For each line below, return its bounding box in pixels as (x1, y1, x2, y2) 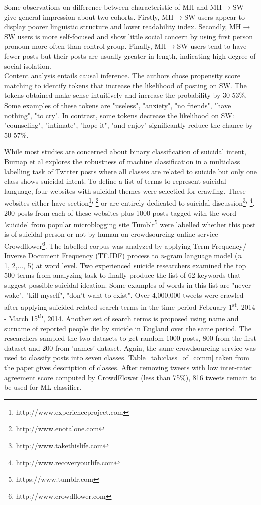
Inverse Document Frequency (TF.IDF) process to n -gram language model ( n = (4, 250, 249, 261)
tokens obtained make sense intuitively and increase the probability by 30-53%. (4, 90, 247, 100)
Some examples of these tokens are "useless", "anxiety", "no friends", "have (4, 99, 231, 110)
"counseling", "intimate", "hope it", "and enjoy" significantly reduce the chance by (4, 120, 253, 130)
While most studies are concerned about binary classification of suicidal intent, (4, 146, 246, 157)
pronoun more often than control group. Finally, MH (4, 41, 166, 51)
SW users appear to (184, 11, 245, 22)
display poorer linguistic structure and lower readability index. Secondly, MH (4, 21, 241, 32)
